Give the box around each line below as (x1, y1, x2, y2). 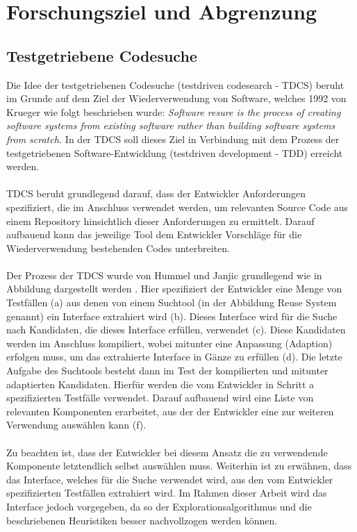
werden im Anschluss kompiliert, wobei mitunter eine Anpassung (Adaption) (6, 335, 333, 350)
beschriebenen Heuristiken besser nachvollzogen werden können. (6, 513, 278, 527)
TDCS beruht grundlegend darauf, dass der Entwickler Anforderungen (6, 186, 306, 201)
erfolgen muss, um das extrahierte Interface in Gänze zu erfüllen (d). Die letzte (6, 349, 342, 364)
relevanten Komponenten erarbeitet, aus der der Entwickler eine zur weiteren (6, 404, 334, 418)
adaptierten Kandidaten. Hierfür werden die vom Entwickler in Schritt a (6, 376, 315, 391)
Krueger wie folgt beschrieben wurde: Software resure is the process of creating (6, 104, 341, 119)
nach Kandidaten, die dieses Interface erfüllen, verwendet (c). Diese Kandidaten (6, 322, 346, 337)
